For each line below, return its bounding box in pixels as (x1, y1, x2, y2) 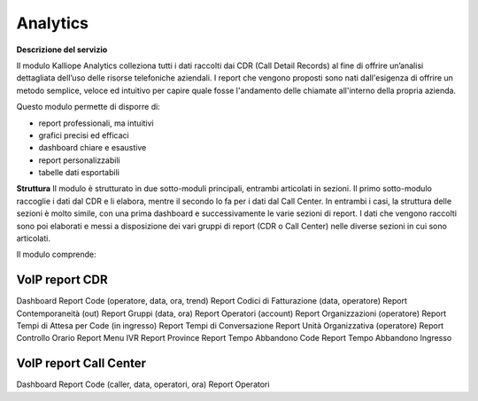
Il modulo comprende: (16, 249, 96, 260)
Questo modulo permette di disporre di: (16, 102, 161, 112)
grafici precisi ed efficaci (38, 129, 129, 141)
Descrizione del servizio (16, 44, 108, 55)
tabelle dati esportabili (38, 167, 119, 178)
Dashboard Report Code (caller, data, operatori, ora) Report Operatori (16, 379, 270, 389)
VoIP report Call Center (16, 356, 146, 371)
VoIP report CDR (16, 273, 108, 288)
